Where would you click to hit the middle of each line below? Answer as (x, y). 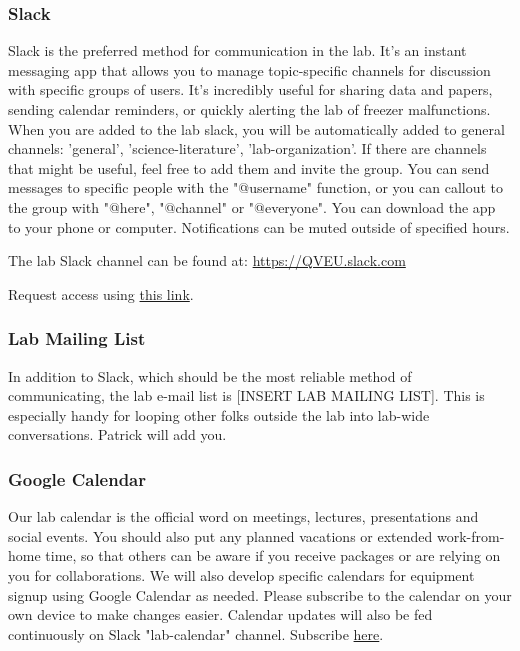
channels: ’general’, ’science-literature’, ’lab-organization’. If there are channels (247, 148)
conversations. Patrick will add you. (117, 434)
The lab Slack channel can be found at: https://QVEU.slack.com (207, 260)
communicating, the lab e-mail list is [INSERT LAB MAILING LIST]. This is (246, 395)
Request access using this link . (101, 293)
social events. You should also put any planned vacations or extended (220, 535)
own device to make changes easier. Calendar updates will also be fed (220, 614)
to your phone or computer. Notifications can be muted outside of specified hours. (259, 226)
